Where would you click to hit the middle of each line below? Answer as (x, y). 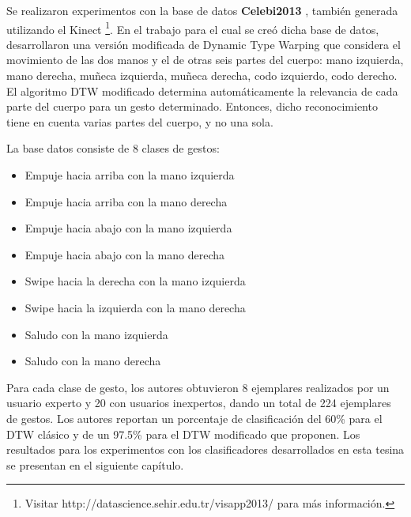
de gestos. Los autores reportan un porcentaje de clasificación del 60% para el (194, 418)
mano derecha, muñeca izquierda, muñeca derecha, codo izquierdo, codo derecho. (202, 75)
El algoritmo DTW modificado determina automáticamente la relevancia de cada (202, 91)
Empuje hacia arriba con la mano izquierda (130, 175)
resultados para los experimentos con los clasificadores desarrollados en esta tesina (205, 449)
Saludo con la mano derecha (93, 361)
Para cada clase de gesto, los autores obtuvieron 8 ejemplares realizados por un (198, 387)
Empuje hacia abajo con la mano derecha (125, 254)
